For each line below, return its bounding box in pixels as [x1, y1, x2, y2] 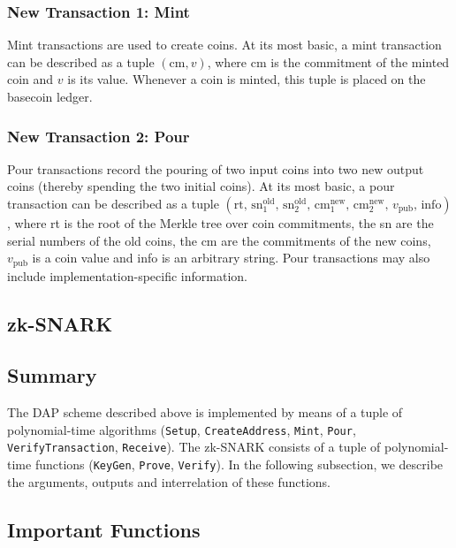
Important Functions [7, 515, 201, 543]
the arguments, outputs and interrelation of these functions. [7, 472, 331, 491]
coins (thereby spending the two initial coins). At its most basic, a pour [7, 177, 395, 195]
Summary [7, 362, 97, 389]
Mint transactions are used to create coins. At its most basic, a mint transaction [7, 35, 442, 54]
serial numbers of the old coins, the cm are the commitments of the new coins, [7, 231, 431, 249]
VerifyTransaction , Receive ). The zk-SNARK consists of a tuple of [7, 438, 381, 456]
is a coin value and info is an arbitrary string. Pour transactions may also [32, 248, 430, 267]
